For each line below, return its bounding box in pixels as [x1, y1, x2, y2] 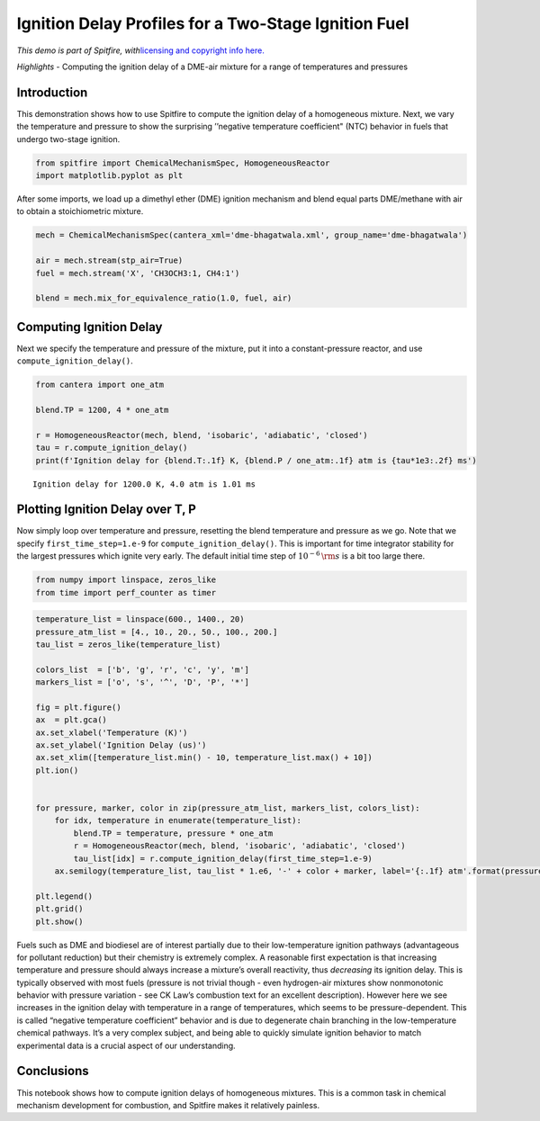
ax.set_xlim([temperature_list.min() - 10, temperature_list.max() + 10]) [35, 752, 373, 763]
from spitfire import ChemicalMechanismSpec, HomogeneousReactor [35, 157, 330, 168]
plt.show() [35, 916, 84, 927]
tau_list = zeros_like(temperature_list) [35, 639, 221, 650]
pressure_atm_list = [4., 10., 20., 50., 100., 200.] [35, 626, 278, 637]
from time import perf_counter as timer [35, 587, 216, 597]
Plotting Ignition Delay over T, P [16, 502, 197, 517]
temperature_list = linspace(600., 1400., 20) [35, 614, 245, 624]
